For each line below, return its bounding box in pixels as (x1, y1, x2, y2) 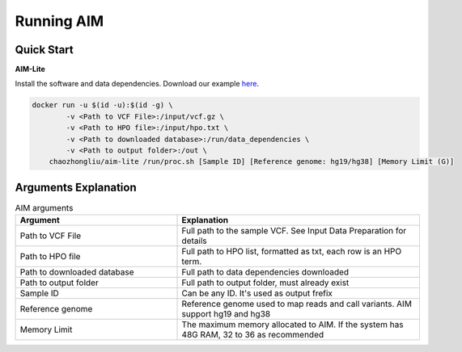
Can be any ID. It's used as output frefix (181, 287, 333, 299)
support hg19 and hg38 (181, 308, 271, 320)
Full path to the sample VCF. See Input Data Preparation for (181, 225, 407, 237)
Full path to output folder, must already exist (181, 277, 350, 288)
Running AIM (15, 12, 104, 30)
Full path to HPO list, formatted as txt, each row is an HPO (181, 246, 402, 258)
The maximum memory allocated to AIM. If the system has (181, 319, 404, 330)
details (181, 235, 207, 246)
